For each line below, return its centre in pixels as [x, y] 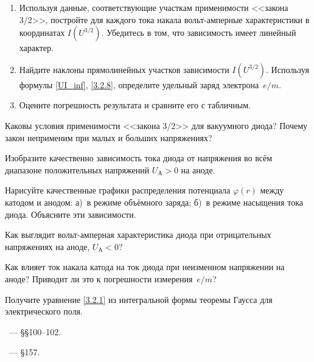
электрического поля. [44, 311]
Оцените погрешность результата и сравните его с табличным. [135, 105]
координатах [42, 33]
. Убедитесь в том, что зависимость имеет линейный [199, 33]
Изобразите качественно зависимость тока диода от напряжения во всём [139, 158]
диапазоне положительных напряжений [77, 169]
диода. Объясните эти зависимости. [71, 214]
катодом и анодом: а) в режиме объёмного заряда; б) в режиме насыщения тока [154, 202]
